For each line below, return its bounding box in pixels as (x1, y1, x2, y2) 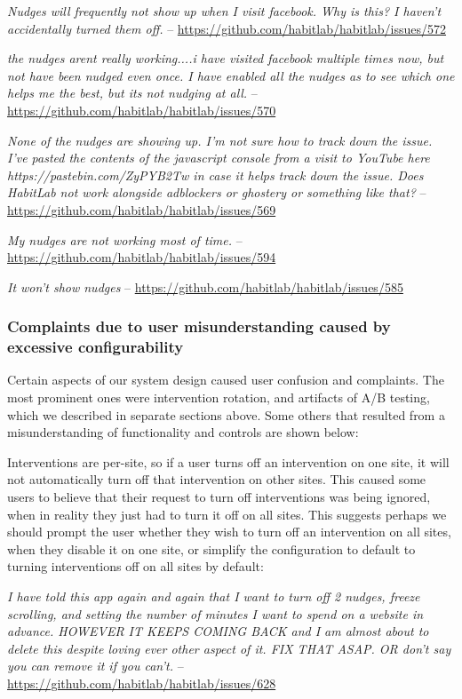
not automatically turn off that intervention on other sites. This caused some (7, 470, 426, 489)
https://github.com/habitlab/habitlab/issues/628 (7, 673, 276, 692)
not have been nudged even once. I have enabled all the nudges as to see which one (7, 66, 455, 84)
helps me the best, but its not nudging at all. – (7, 83, 258, 102)
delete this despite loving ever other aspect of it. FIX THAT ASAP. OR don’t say (7, 639, 451, 657)
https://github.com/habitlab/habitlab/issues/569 (7, 200, 276, 218)
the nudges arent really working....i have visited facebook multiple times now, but (7, 49, 444, 68)
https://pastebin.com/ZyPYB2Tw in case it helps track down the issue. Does (7, 165, 424, 184)
